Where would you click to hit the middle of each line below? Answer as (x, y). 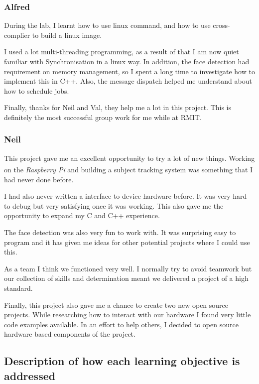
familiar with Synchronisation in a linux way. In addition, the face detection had (127, 61)
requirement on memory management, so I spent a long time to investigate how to (129, 71)
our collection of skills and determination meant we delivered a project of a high (126, 278)
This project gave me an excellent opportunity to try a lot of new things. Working (129, 158)
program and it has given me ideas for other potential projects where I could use (127, 242)
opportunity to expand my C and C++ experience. (82, 215)
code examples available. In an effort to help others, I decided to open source (121, 324)
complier (17, 35)
